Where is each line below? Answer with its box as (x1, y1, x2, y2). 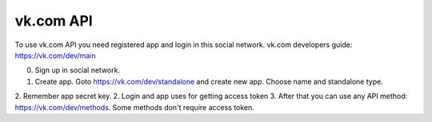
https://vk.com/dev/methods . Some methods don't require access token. (14, 102, 255, 112)
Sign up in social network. (34, 65, 120, 75)
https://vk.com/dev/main (14, 50, 96, 60)
